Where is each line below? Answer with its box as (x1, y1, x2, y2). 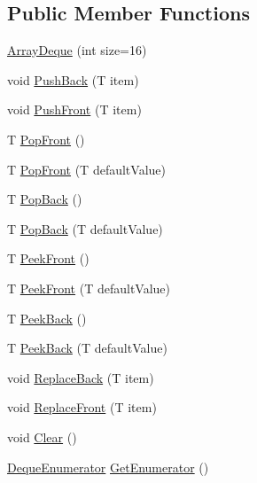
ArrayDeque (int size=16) (7, 41, 147, 59)
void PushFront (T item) (7, 100, 142, 119)
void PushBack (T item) (7, 70, 139, 89)
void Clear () (7, 427, 77, 446)
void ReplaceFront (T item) (7, 398, 157, 417)
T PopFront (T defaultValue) (7, 160, 166, 178)
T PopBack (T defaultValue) (7, 219, 163, 238)
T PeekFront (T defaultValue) (7, 278, 171, 297)
